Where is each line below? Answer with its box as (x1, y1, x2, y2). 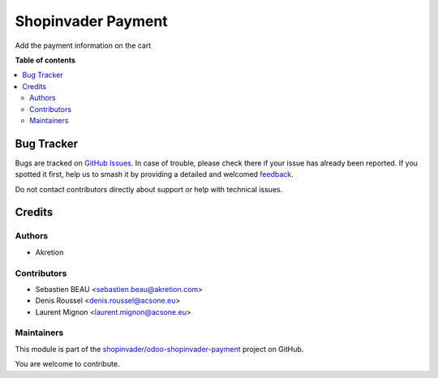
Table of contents (15, 55, 76, 65)
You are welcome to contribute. (15, 359, 120, 369)
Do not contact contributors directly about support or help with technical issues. (15, 184, 283, 194)
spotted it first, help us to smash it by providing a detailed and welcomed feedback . (15, 170, 294, 179)
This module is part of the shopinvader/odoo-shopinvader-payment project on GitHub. (15, 344, 304, 354)
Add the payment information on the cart (15, 41, 152, 50)
